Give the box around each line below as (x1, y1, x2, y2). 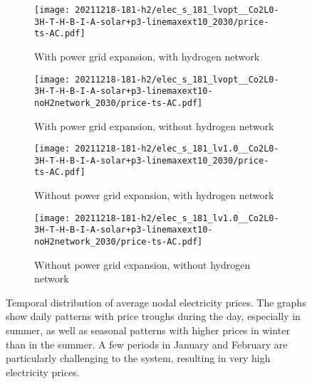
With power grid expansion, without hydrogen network (34, 118, 274, 133)
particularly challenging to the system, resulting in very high (6, 351, 271, 366)
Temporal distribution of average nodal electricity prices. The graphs (6, 294, 306, 309)
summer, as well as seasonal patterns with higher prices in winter (6, 323, 290, 338)
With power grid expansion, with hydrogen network (34, 48, 260, 63)
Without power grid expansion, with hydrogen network (34, 188, 274, 203)
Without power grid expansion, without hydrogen (34, 257, 251, 272)
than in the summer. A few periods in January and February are (6, 336, 288, 351)
